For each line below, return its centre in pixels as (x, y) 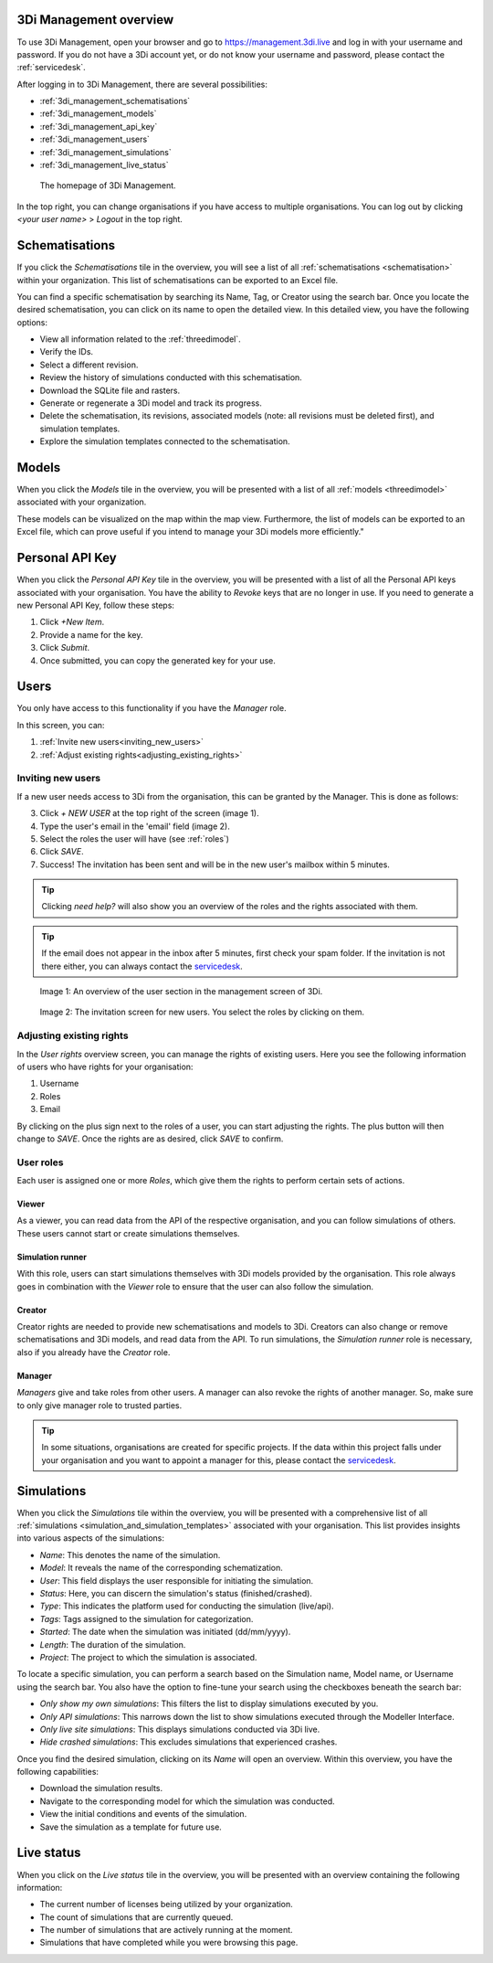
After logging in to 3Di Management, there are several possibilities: (142, 84)
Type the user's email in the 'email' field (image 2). (135, 826)
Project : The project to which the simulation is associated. (148, 1657)
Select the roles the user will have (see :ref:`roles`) (135, 838)
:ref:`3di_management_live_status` (104, 165)
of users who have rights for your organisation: (105, 1066)
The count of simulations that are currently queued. (136, 1917)
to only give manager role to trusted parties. (100, 1405)
